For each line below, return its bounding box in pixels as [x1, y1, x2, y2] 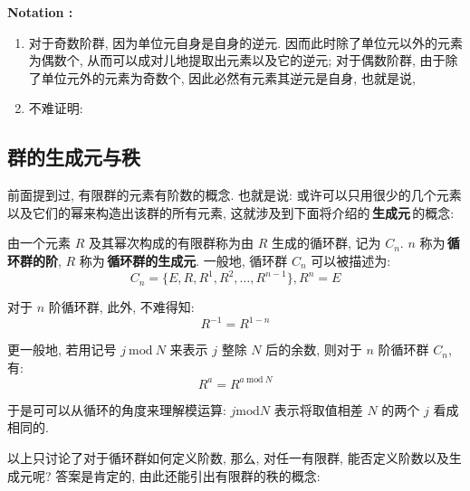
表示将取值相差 [273, 400, 363, 419]
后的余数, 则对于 [265, 340, 362, 359]
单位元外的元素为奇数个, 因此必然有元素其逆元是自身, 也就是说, [41, 68, 416, 87]
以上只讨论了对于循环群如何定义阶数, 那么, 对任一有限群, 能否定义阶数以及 [7, 449, 449, 467]
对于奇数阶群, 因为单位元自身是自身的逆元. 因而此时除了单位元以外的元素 [28, 33, 463, 52]
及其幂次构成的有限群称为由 [88, 233, 254, 252]
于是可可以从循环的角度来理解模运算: [7, 400, 226, 419]
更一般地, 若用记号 [7, 340, 117, 359]
